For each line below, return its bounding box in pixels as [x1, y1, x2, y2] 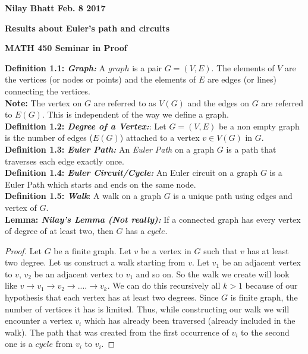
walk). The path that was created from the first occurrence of [5, 325, 229, 338]
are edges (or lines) [207, 73, 277, 86]
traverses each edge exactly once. [5, 154, 124, 167]
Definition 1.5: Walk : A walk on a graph [5, 189, 161, 202]
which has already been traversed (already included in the [84, 314, 296, 327]
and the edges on [187, 96, 250, 109]
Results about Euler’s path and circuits [5, 21, 170, 34]
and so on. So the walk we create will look [136, 267, 290, 280]
